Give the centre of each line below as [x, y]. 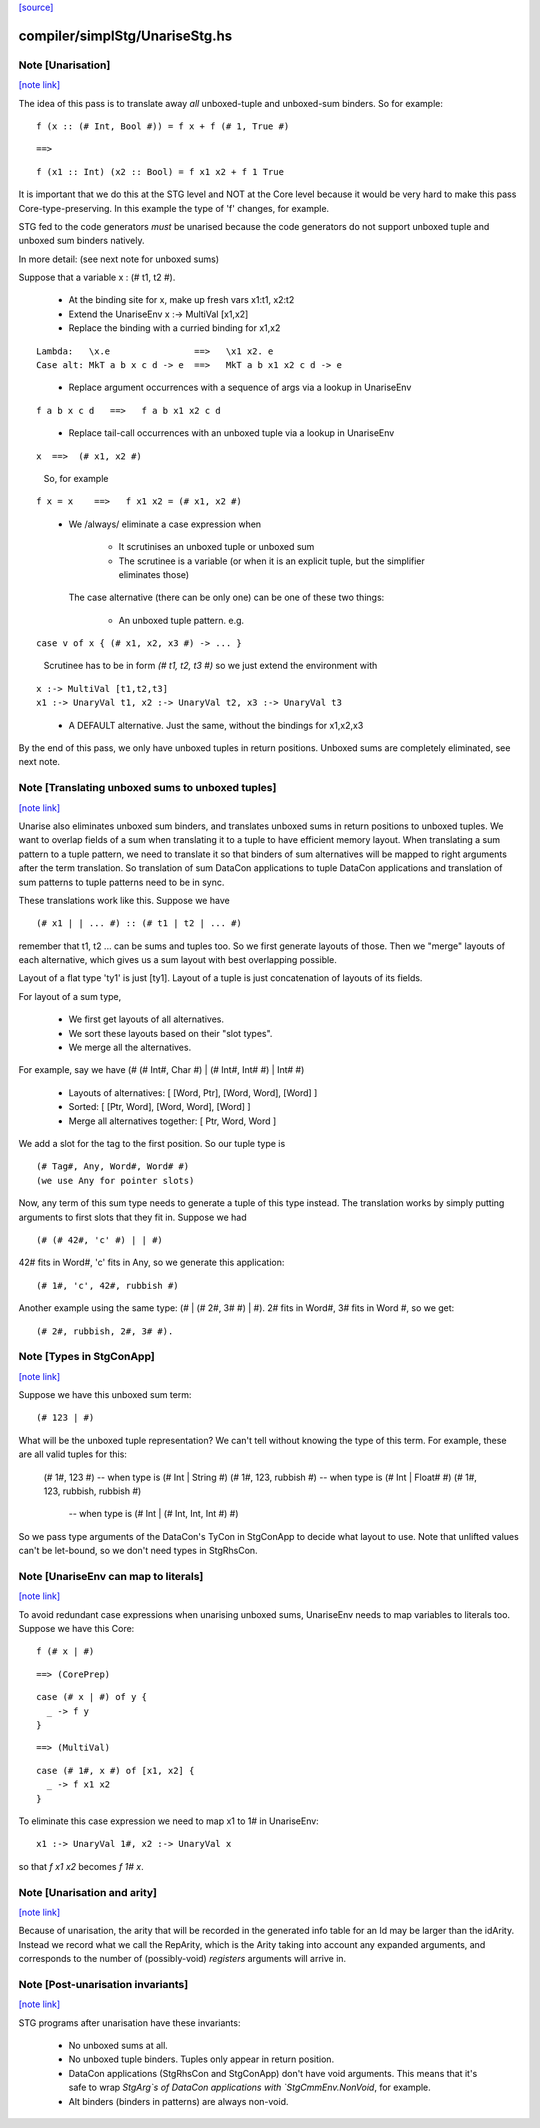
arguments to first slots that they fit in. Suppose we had [132, 1217]
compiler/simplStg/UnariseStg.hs [125, 35]
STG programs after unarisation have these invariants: [129, 2022]
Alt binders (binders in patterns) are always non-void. [178, 2101]
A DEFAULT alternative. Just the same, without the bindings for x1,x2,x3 [216, 725]
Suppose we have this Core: [76, 1629]
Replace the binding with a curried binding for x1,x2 [174, 328]
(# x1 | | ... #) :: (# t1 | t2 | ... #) [139, 923]
